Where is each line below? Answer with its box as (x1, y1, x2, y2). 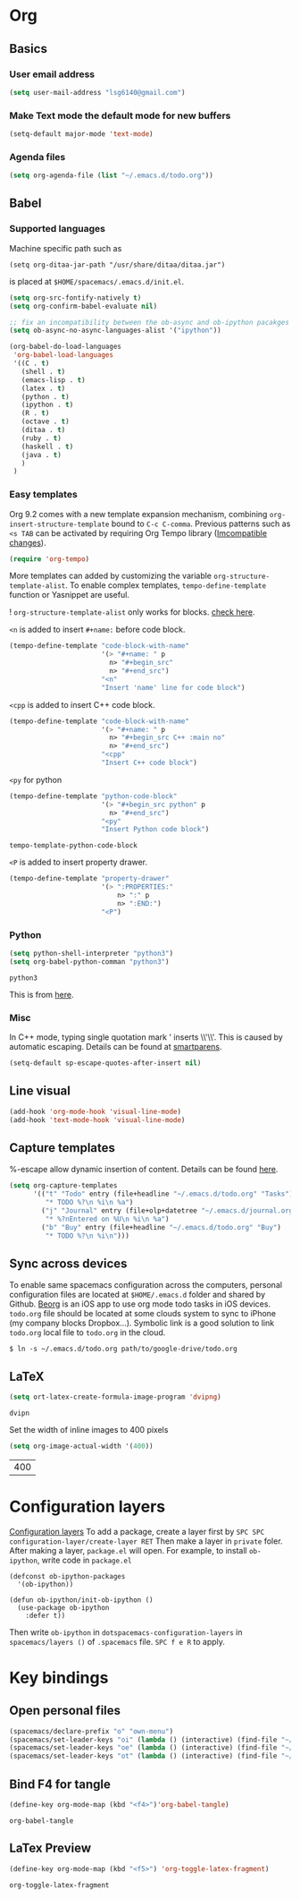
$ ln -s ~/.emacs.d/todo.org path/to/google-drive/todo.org (9, 1344, 238, 1354)
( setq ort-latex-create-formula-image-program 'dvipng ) (9, 1392, 221, 1401)
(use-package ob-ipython (17, 1603, 110, 1612)
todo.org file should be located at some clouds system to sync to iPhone (9, 1308, 277, 1319)
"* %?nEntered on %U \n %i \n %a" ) (45, 1214, 170, 1223)
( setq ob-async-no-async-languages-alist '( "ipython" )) (9, 326, 221, 336)
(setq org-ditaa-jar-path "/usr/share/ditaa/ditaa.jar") (9, 260, 226, 269)
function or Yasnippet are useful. (9, 590, 129, 600)
